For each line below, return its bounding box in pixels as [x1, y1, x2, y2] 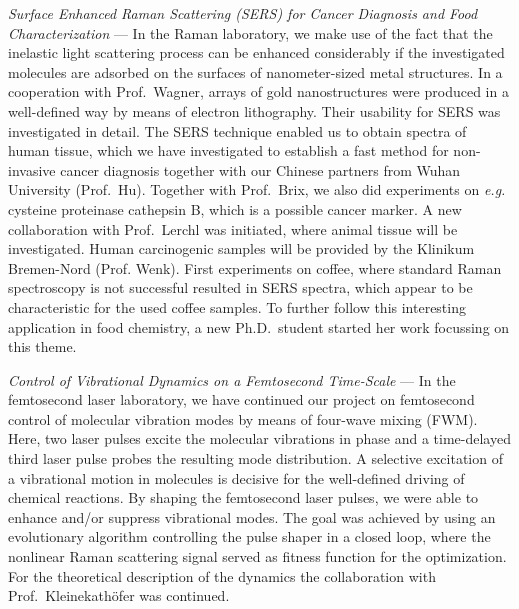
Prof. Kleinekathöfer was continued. [8, 585, 230, 606]
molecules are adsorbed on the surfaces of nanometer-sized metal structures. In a [8, 61, 503, 82]
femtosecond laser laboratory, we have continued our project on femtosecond [8, 389, 475, 410]
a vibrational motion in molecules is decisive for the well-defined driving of [8, 467, 465, 488]
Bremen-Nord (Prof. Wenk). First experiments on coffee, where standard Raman [8, 257, 502, 278]
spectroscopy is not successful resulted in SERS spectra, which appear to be [8, 277, 473, 298]
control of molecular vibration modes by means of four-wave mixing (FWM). [8, 408, 478, 429]
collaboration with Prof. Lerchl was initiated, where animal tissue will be [8, 218, 458, 239]
